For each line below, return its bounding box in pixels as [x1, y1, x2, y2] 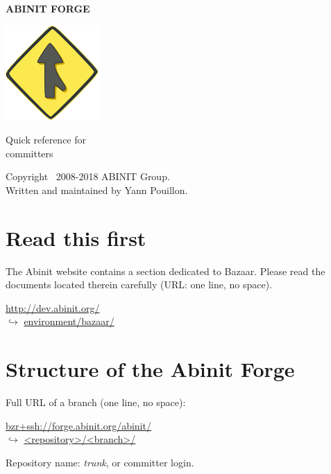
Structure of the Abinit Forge [6, 355, 295, 383]
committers [6, 146, 53, 160]
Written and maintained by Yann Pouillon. [6, 182, 188, 197]
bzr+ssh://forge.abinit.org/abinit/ [6, 418, 151, 432]
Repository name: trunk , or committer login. [6, 455, 194, 469]
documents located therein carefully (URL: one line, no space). [6, 277, 273, 292]
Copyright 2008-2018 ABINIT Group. [6, 169, 170, 184]
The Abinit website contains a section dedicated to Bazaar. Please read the [6, 263, 325, 278]
